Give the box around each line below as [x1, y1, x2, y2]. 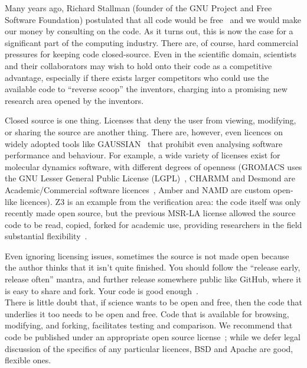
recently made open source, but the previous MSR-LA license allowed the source [5, 207, 296, 219]
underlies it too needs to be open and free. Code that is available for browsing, [5, 307, 289, 320]
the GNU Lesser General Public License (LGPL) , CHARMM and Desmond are [5, 172, 295, 184]
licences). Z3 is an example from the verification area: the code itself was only [19, 195, 301, 207]
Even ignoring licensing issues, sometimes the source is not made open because [5, 249, 289, 262]
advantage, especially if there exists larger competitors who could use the [5, 71, 269, 83]
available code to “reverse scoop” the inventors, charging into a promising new [5, 83, 288, 95]
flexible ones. [5, 354, 51, 366]
